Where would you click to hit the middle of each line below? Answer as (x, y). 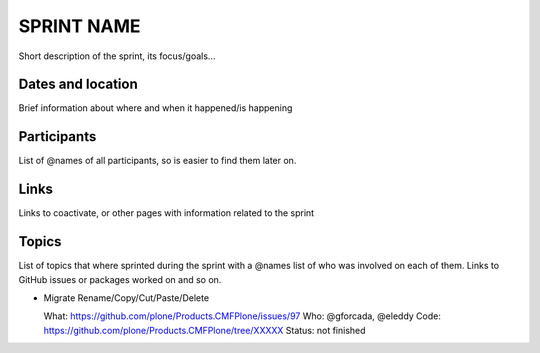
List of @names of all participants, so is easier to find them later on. (157, 161)
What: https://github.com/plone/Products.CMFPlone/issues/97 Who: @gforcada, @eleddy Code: (242, 316)
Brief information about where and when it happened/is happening (155, 108)
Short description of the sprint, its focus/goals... (117, 56)
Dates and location (78, 84)
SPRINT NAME (79, 26)
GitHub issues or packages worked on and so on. (120, 279)
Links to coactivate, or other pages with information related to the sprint (166, 213)
